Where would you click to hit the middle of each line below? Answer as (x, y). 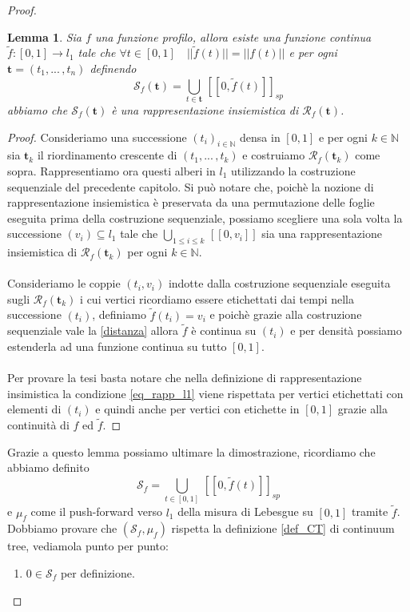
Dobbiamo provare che (62, 528)
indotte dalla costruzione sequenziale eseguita (279, 283)
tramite (370, 511)
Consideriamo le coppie (64, 283)
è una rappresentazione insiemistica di (205, 109)
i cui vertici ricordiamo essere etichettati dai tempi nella (217, 298)
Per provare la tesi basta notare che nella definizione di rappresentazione (185, 378)
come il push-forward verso (96, 511)
